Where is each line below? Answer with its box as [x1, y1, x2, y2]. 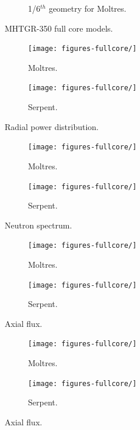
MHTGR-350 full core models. [5, 22, 113, 34]
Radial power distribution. [5, 120, 99, 132]
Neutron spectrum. [5, 219, 72, 231]
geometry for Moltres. [48, 2, 127, 14]
